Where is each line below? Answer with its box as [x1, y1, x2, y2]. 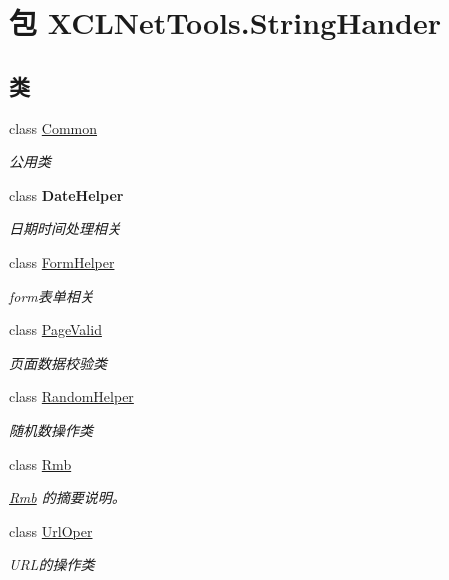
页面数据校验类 [9, 352, 107, 373]
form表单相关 [9, 285, 94, 306]
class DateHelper [9, 184, 124, 205]
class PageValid [9, 319, 102, 340]
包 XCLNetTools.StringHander [9, 2, 441, 43]
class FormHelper [9, 251, 115, 272]
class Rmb [9, 453, 72, 474]
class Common [9, 117, 98, 138]
